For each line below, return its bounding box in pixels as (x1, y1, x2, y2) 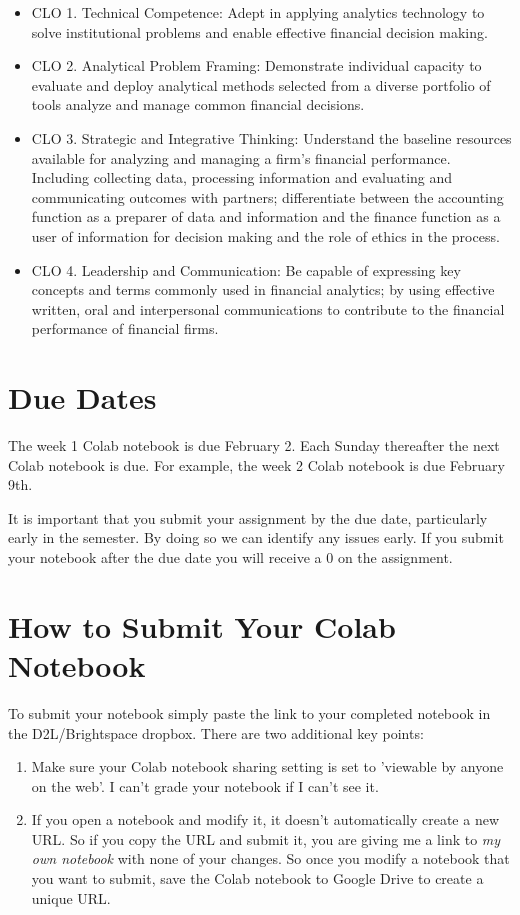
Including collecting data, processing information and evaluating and (31, 167, 453, 188)
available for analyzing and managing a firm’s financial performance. (31, 147, 451, 168)
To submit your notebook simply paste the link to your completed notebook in (8, 702, 491, 723)
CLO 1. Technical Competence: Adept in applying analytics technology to (31, 2, 485, 22)
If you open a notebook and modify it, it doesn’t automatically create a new (31, 809, 499, 830)
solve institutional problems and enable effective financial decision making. (31, 21, 488, 42)
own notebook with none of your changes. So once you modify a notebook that (31, 848, 510, 869)
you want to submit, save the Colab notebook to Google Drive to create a (31, 868, 484, 889)
